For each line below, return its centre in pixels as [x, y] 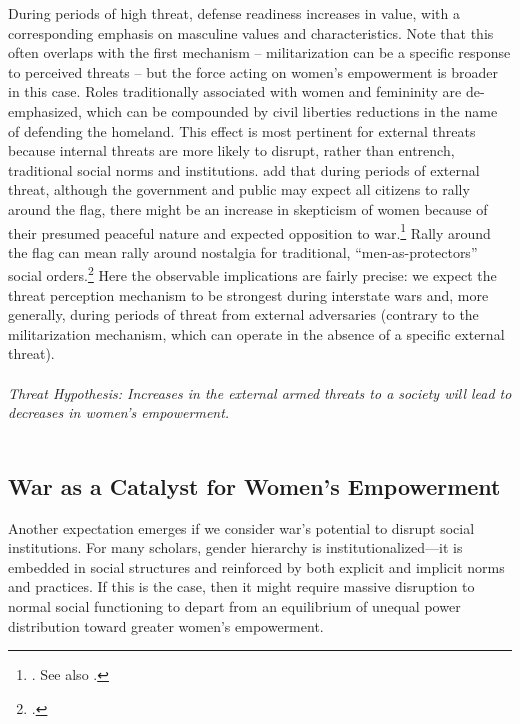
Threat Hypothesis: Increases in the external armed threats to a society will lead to [260, 392]
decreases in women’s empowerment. [119, 412]
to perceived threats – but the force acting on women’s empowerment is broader [253, 71]
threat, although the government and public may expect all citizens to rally [239, 189]
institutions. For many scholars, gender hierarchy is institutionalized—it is [235, 547]
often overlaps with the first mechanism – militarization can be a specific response [259, 52]
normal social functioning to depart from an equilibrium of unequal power [234, 605]
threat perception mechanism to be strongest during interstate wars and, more [248, 294]
